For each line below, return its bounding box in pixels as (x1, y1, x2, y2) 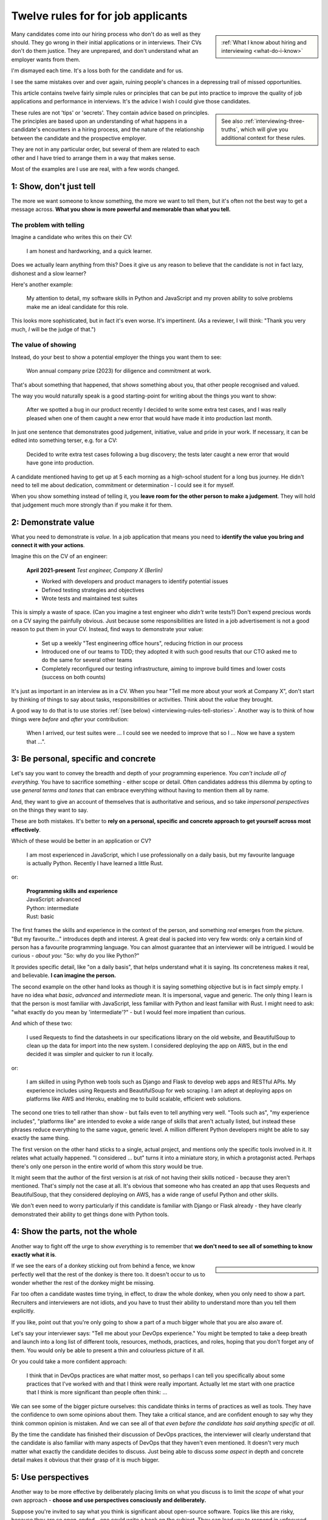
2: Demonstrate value (11, 517, 95, 527)
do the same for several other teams (41, 657, 133, 664)
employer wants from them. (11, 55, 80, 63)
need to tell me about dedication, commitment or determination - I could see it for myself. (11, 482, 235, 489)
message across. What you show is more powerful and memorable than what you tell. (11, 206, 231, 213)
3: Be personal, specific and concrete (11, 754, 156, 764)
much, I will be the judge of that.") (11, 325, 96, 333)
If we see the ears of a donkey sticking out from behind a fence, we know (11, 1262, 196, 1270)
